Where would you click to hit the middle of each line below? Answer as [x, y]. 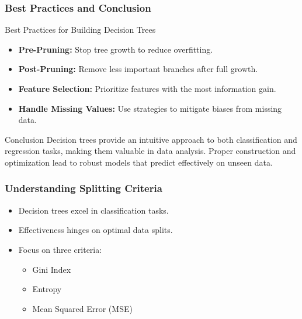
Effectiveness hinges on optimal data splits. [96, 230]
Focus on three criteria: [60, 249]
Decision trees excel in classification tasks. [93, 210]
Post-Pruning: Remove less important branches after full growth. [138, 69]
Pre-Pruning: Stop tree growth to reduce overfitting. [116, 49]
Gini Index [52, 269]
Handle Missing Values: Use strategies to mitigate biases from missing [150, 108]
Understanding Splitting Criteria [84, 188]
